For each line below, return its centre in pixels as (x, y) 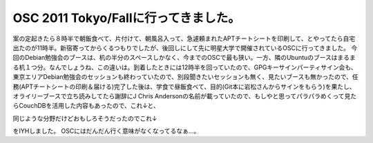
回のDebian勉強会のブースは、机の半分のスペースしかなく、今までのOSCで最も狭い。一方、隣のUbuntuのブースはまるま (184, 58)
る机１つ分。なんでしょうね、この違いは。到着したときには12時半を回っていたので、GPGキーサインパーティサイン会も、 (185, 67)
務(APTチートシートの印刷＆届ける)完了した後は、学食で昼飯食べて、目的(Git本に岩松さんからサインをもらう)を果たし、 (184, 87)
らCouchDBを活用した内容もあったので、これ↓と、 (86, 106)
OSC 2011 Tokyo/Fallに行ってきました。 (127, 18)
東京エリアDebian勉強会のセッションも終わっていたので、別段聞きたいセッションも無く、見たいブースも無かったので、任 (185, 77)
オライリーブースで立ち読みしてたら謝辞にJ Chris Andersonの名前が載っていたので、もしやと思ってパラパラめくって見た (185, 96)
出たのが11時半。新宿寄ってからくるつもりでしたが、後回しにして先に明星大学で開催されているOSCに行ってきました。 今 (185, 47)
